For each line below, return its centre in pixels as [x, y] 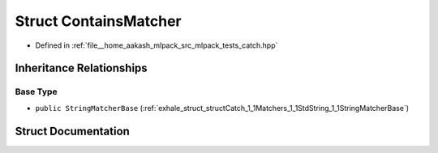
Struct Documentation [72, 131]
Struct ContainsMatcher [98, 21]
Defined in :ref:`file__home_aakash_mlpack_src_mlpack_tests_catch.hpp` [157, 45]
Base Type [36, 91]
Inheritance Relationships [81, 68]
